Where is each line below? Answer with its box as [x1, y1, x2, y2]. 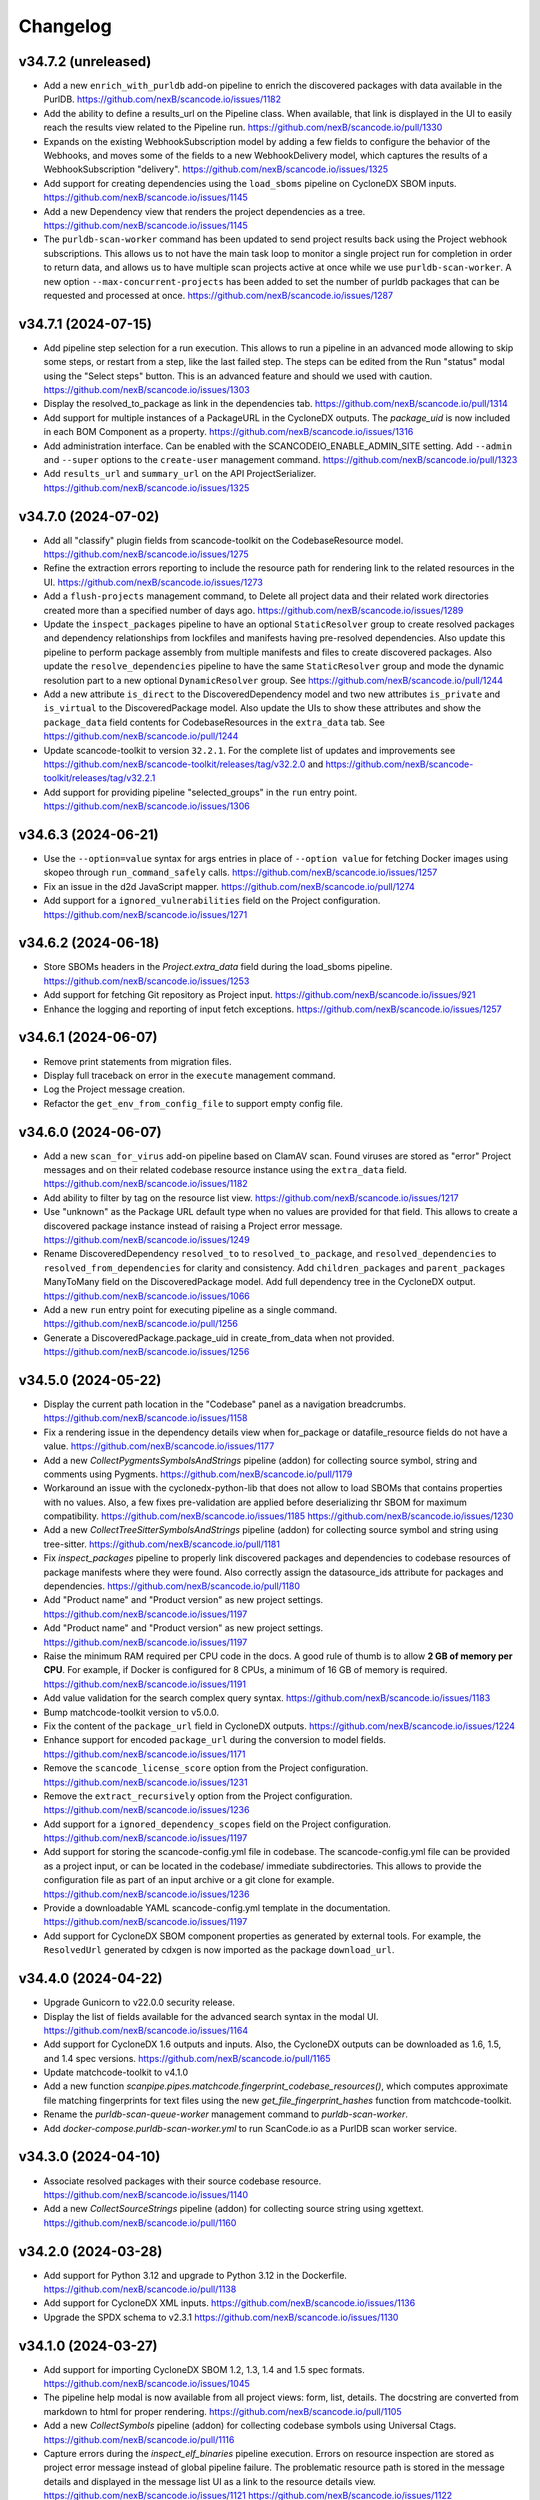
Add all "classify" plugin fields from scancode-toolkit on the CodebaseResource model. [43, 534, 404, 546]
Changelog [18, 15, 112, 37]
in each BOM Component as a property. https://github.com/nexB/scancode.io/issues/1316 [43, 426, 414, 438]
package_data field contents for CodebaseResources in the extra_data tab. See [43, 716, 385, 728]
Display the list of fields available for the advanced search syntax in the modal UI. [43, 2010, 379, 2022]
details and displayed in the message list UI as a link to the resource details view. [43, 2475, 377, 2487]
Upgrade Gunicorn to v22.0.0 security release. [43, 1996, 235, 2009]
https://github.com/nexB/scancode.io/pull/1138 [43, 2283, 237, 2295]
